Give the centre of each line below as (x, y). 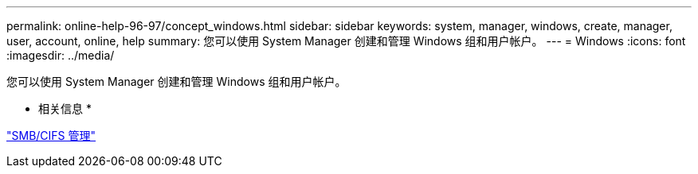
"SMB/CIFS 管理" (51, 135)
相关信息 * (65, 108)
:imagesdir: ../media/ (61, 55)
